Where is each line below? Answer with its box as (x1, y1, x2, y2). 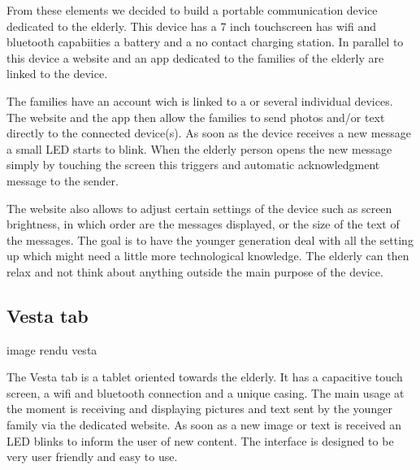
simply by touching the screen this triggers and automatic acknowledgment (6, 156, 380, 173)
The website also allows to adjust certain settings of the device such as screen (6, 199, 392, 216)
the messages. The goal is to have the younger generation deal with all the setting (6, 231, 414, 248)
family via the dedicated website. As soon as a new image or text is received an (6, 416, 402, 433)
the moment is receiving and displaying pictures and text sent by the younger (6, 400, 392, 417)
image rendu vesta (6, 341, 97, 358)
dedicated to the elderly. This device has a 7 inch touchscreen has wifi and (6, 17, 376, 34)
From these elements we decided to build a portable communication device (6, 2, 378, 18)
